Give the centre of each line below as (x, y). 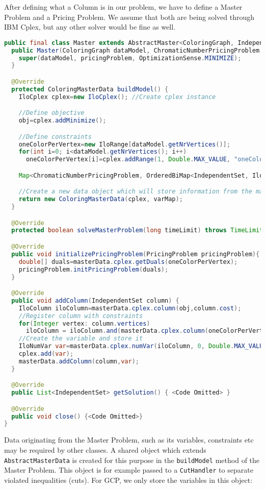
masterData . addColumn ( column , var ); (79, 361)
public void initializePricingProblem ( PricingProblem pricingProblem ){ (136, 254)
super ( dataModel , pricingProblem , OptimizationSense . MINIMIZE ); (130, 58)
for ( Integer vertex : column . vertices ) (84, 323)
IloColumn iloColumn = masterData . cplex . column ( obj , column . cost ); (130, 308)
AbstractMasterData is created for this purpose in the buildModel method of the (132, 460)
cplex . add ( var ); (46, 354)
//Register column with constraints (81, 316)
